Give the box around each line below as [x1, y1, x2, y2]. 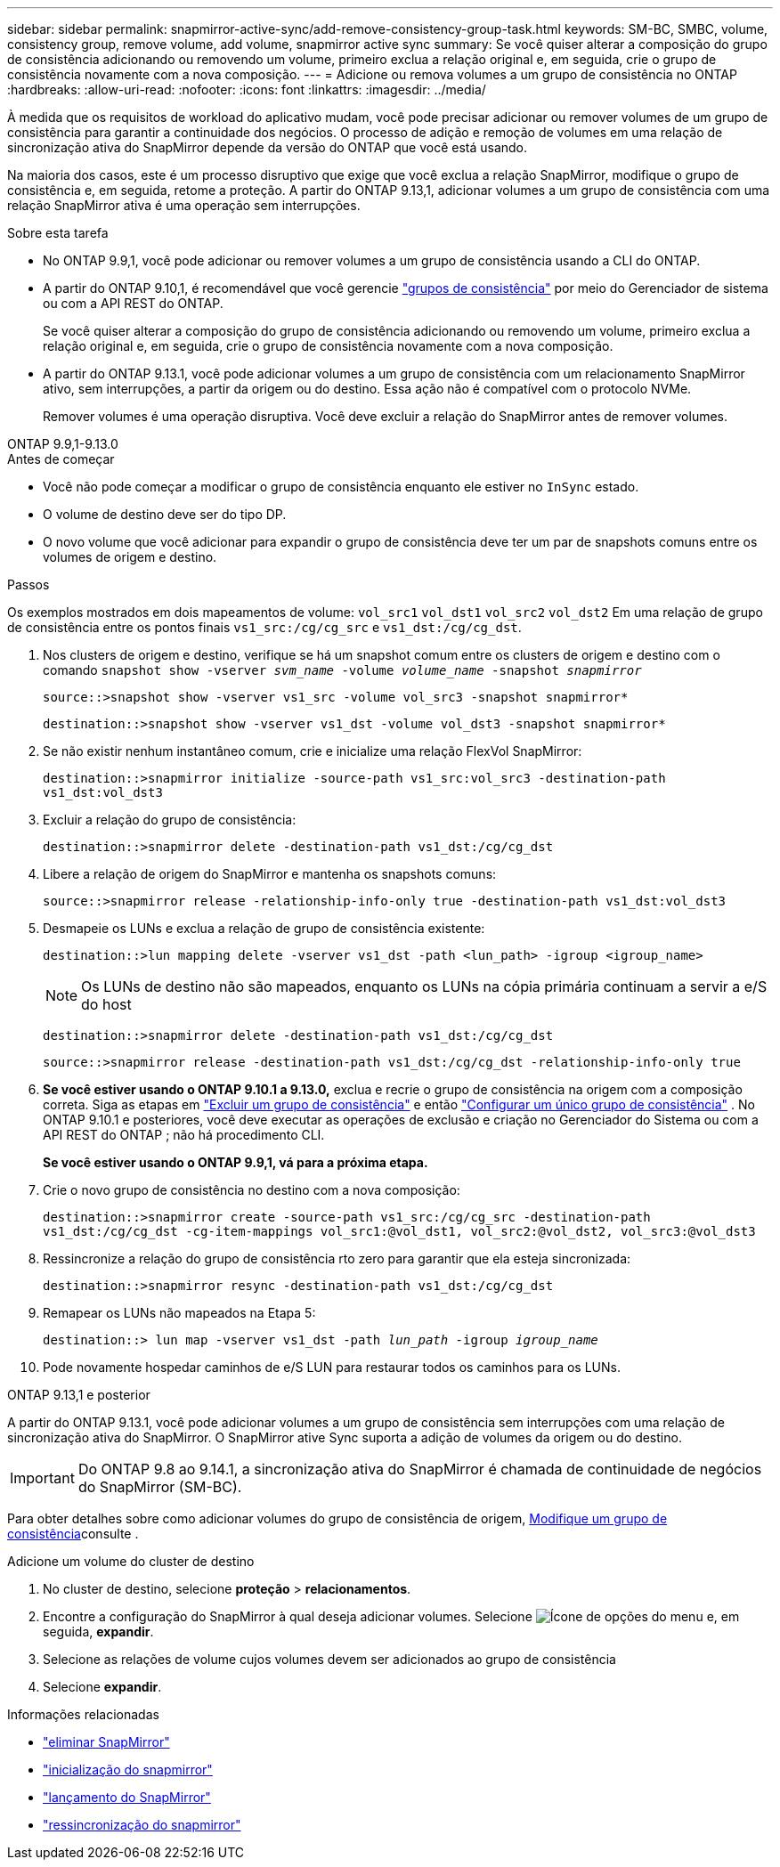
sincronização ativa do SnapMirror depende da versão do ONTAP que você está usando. [7, 140, 528, 155]
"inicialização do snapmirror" [43, 1762, 213, 1777]
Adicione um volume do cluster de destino [7, 1554, 255, 1569]
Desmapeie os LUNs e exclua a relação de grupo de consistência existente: [43, 921, 485, 936]
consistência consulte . [7, 1526, 139, 1541]
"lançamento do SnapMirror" [43, 1790, 211, 1805]
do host [81, 995, 132, 1013]
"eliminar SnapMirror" [43, 1734, 170, 1749]
